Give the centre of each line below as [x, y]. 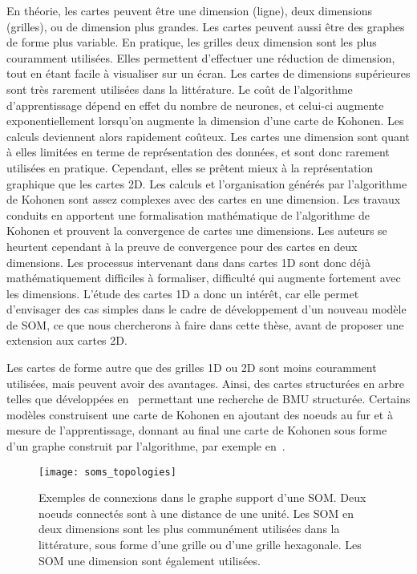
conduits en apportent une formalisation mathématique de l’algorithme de [188, 214]
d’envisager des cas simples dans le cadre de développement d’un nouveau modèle [206, 309]
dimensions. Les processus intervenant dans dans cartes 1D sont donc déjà [188, 262]
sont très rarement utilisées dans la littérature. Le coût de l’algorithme [180, 89]
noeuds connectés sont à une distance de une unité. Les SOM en [196, 513]
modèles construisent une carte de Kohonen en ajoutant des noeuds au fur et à [200, 414]
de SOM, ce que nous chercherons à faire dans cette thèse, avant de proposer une [205, 324]
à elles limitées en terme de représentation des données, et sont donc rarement [198, 152]
